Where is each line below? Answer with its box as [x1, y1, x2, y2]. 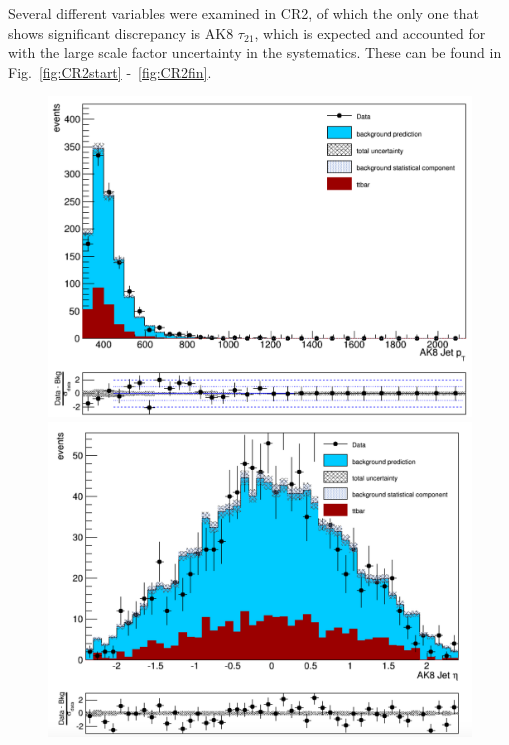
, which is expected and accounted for [254, 22, 486, 43]
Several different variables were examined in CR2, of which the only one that [8, 3, 479, 23]
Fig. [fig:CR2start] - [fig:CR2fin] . [8, 61, 212, 82]
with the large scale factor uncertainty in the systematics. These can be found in [8, 42, 502, 63]
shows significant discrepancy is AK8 [8, 22, 234, 43]
